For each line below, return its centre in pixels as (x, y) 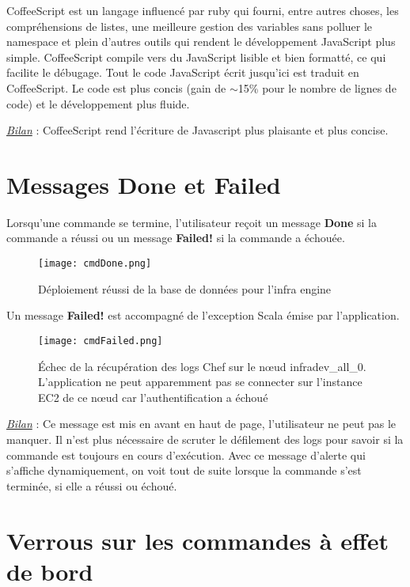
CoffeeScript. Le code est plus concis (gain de (116, 87)
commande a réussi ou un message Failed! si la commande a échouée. (176, 238)
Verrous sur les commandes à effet (197, 540)
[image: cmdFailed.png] (101, 341)
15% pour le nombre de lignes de (317, 87)
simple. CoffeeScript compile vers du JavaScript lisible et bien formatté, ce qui (196, 57)
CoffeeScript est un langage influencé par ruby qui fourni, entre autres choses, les (203, 10)
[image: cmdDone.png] (95, 264)
